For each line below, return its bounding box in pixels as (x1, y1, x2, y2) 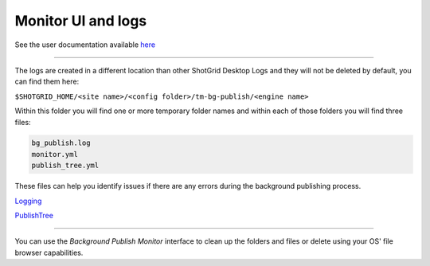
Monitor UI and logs (14, 12, 147, 29)
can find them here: (14, 76, 80, 87)
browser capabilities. (14, 248, 84, 257)
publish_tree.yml (31, 161, 100, 170)
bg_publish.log (31, 139, 91, 147)
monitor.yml (31, 150, 79, 158)
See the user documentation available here (14, 40, 155, 49)
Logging (14, 196, 42, 205)
